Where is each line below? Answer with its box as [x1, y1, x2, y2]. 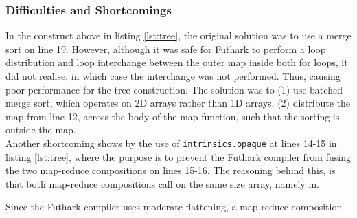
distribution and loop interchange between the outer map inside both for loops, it [5, 55, 348, 69]
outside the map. [5, 122, 76, 137]
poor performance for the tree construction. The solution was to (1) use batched [5, 82, 343, 96]
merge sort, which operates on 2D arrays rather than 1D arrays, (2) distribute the [5, 96, 351, 110]
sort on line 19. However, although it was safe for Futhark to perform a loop [5, 41, 326, 56]
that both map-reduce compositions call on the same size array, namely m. [5, 176, 319, 190]
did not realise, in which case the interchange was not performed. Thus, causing [5, 69, 341, 83]
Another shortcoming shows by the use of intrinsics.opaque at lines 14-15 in [5, 135, 337, 150]
